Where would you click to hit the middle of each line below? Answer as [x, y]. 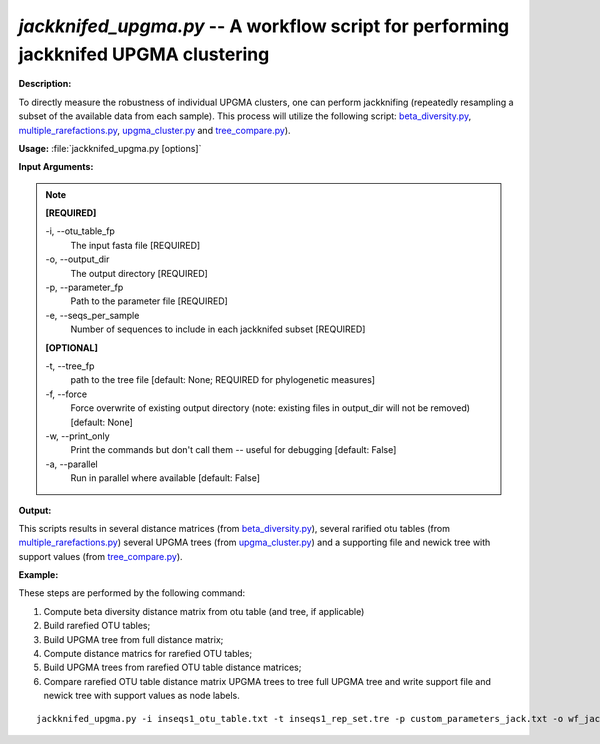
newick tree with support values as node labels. [141, 696]
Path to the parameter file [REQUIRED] [149, 301]
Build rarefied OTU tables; [97, 626]
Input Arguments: [56, 167]
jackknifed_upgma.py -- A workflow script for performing [264, 26]
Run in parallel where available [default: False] [165, 478]
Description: [45, 84]
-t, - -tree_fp [70, 366]
